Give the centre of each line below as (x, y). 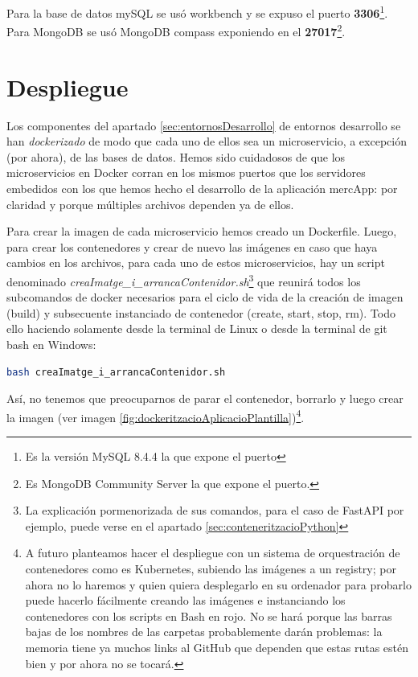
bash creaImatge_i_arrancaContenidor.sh (116, 372)
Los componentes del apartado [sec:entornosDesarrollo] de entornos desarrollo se (204, 125)
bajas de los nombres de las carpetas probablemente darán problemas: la (204, 632)
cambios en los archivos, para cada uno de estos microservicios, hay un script (196, 263)
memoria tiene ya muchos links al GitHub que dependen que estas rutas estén (217, 647)
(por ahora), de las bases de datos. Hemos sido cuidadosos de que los (176, 156)
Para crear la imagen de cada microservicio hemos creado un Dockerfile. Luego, (202, 231)
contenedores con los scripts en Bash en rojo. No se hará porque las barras (209, 615)
